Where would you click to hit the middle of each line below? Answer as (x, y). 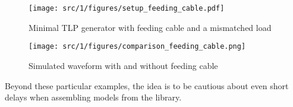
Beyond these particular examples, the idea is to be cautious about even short (147, 85)
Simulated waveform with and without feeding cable (123, 65)
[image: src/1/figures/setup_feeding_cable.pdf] (127, 8)
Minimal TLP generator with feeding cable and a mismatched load (150, 27)
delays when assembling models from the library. (93, 97)
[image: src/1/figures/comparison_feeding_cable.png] (137, 47)
